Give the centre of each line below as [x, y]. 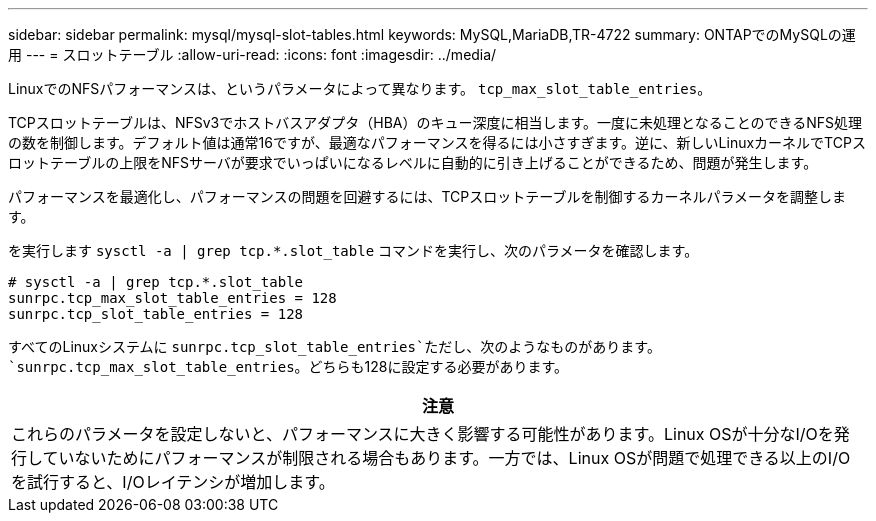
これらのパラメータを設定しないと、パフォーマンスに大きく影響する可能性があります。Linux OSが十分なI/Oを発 [430, 434]
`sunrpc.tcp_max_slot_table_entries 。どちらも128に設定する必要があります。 [288, 366]
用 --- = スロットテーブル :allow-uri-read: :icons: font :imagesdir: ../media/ [252, 54]
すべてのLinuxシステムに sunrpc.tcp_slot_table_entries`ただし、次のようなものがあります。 [334, 346]
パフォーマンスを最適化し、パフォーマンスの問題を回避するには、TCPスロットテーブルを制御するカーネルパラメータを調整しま [427, 196]
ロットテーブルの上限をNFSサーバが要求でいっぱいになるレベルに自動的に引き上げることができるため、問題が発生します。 [413, 162]
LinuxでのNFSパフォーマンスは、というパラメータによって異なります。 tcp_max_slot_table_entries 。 [360, 88]
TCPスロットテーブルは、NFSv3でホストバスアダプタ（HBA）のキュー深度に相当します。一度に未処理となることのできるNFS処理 [435, 122]
